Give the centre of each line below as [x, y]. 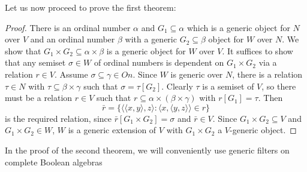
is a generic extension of [112, 130]
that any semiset [35, 62]
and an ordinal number [73, 39]
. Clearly [177, 86]
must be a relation [39, 98]
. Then [270, 98]
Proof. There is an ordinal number [68, 27]
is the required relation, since [58, 118]
